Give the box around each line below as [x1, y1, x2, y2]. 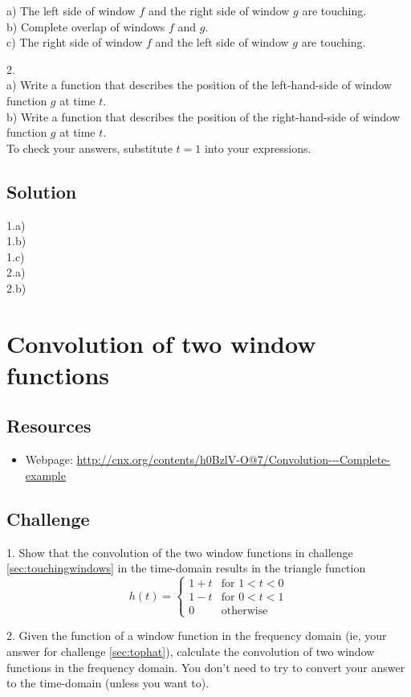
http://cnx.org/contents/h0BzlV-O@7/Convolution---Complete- [76, 451, 390, 468]
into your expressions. [204, 139, 311, 156]
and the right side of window [148, 2, 290, 18]
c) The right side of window [6, 34, 143, 51]
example [25, 466, 66, 483]
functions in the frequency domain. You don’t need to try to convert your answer [6, 658, 405, 675]
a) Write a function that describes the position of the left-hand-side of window [6, 76, 392, 93]
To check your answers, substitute [6, 139, 173, 156]
